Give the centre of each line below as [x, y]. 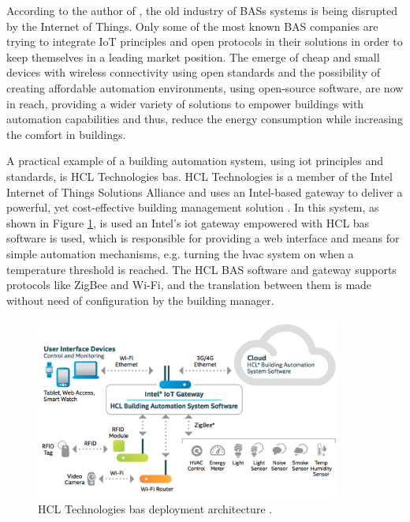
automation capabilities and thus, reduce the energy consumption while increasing [205, 119]
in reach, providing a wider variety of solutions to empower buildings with [185, 103]
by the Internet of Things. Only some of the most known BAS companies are [192, 26]
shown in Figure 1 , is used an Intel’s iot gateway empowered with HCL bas [188, 222]
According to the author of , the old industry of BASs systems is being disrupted [202, 10]
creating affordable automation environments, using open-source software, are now [205, 87]
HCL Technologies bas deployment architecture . [155, 509]
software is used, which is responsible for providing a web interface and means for [203, 238]
